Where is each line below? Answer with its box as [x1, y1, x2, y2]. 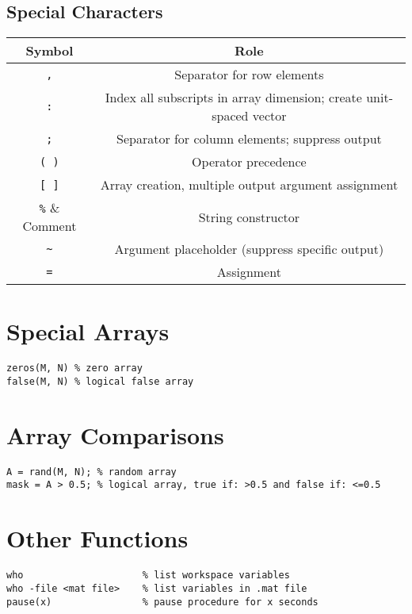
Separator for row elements [174, 65, 324, 84]
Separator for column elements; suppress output [116, 129, 382, 148]
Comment [22, 217, 77, 236]
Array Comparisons [6, 418, 224, 451]
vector [252, 106, 287, 125]
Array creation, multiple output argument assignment [100, 175, 399, 194]
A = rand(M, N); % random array [6, 466, 177, 478]
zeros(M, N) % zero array [6, 363, 143, 374]
